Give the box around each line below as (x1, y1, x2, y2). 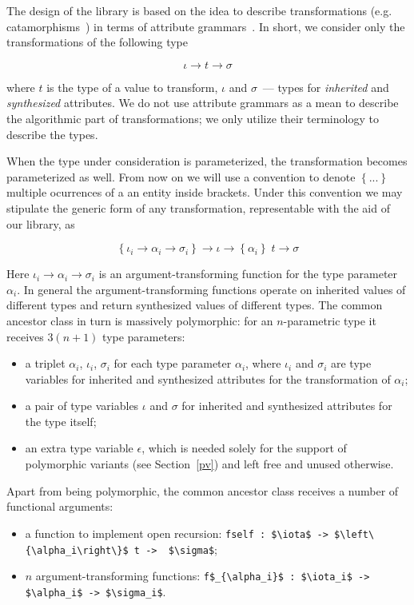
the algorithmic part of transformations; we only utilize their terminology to (6, 109, 379, 126)
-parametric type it (283, 312, 376, 328)
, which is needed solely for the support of (141, 440, 347, 456)
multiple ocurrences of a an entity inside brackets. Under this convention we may (6, 184, 403, 201)
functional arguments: (6, 498, 113, 515)
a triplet (25, 355, 66, 372)
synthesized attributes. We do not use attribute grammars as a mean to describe (6, 94, 399, 111)
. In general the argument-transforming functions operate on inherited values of (17, 281, 406, 297)
